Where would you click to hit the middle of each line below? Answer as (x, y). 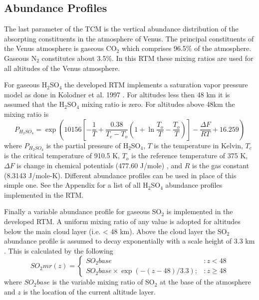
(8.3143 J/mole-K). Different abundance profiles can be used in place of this (120, 175)
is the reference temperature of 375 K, (190, 155)
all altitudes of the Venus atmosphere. (62, 68)
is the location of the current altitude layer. (89, 291)
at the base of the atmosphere (205, 282)
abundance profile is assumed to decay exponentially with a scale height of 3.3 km (129, 241)
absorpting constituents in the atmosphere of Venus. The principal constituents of (129, 38)
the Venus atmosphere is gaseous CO (60, 48)
